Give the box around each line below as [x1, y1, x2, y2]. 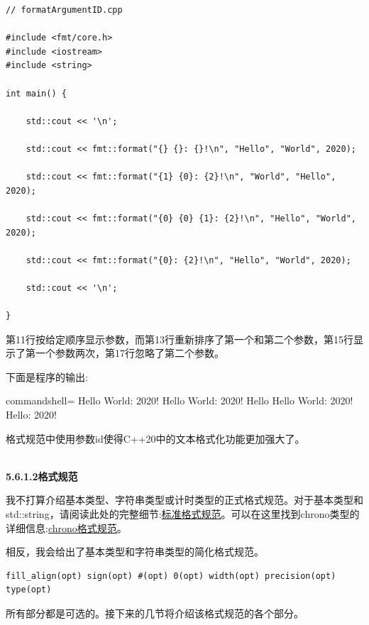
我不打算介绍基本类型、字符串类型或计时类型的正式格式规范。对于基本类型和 [6, 492, 363, 507]
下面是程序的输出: [6, 369, 88, 384]
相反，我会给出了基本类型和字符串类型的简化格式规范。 [6, 544, 264, 559]
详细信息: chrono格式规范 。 [6, 520, 127, 535]
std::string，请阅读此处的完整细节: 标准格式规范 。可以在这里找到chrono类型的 [6, 507, 360, 521]
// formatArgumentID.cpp [6, 5, 123, 15]
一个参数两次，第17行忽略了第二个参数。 [35, 345, 224, 360]
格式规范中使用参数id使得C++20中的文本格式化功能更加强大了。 [6, 431, 305, 446]
